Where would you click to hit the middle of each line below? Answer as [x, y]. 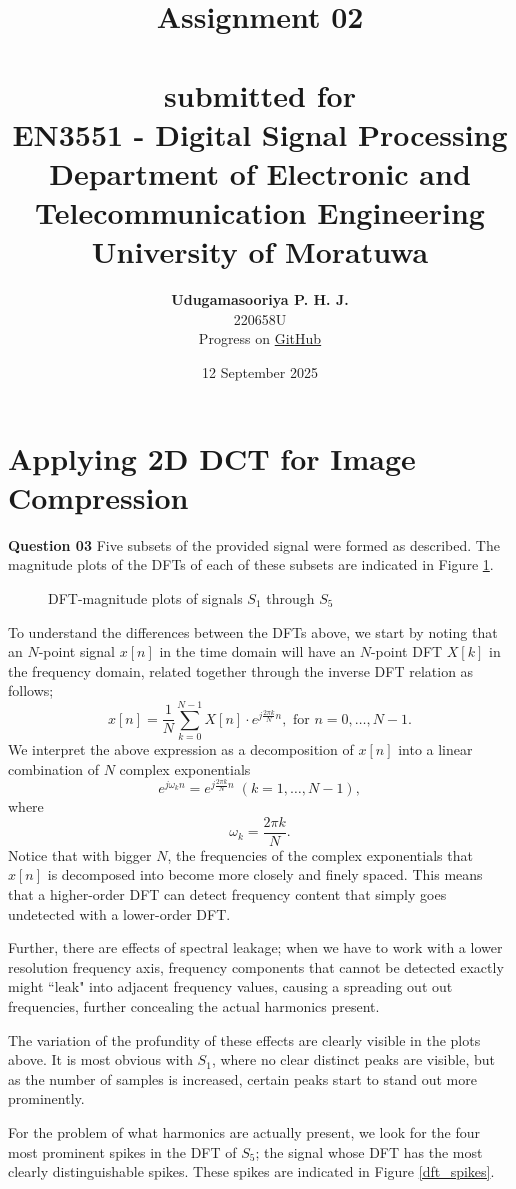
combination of [54, 768]
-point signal [77, 651]
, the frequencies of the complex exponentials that [320, 854]
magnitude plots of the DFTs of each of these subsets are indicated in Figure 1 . [251, 564]
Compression [98, 496]
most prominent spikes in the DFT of [122, 1151]
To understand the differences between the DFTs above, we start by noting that [253, 631]
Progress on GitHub [260, 338]
